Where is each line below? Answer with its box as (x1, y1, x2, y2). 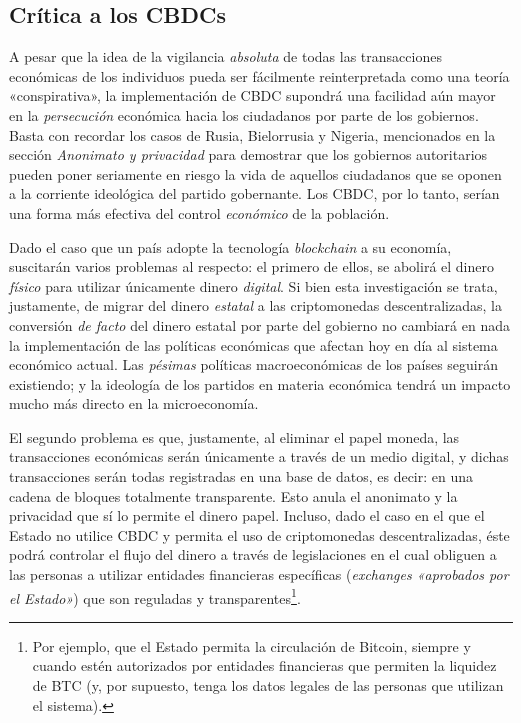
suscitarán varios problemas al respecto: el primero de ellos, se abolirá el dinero (9, 256, 494, 277)
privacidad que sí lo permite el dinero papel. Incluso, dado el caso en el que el (9, 505, 485, 526)
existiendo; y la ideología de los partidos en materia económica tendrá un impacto (9, 373, 511, 394)
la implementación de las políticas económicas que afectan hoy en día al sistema (9, 334, 498, 355)
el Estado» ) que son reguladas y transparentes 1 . (9, 584, 301, 608)
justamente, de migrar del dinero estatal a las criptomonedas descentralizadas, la (9, 295, 502, 316)
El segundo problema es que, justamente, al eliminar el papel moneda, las (9, 426, 460, 447)
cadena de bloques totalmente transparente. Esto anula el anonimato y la (9, 485, 458, 506)
